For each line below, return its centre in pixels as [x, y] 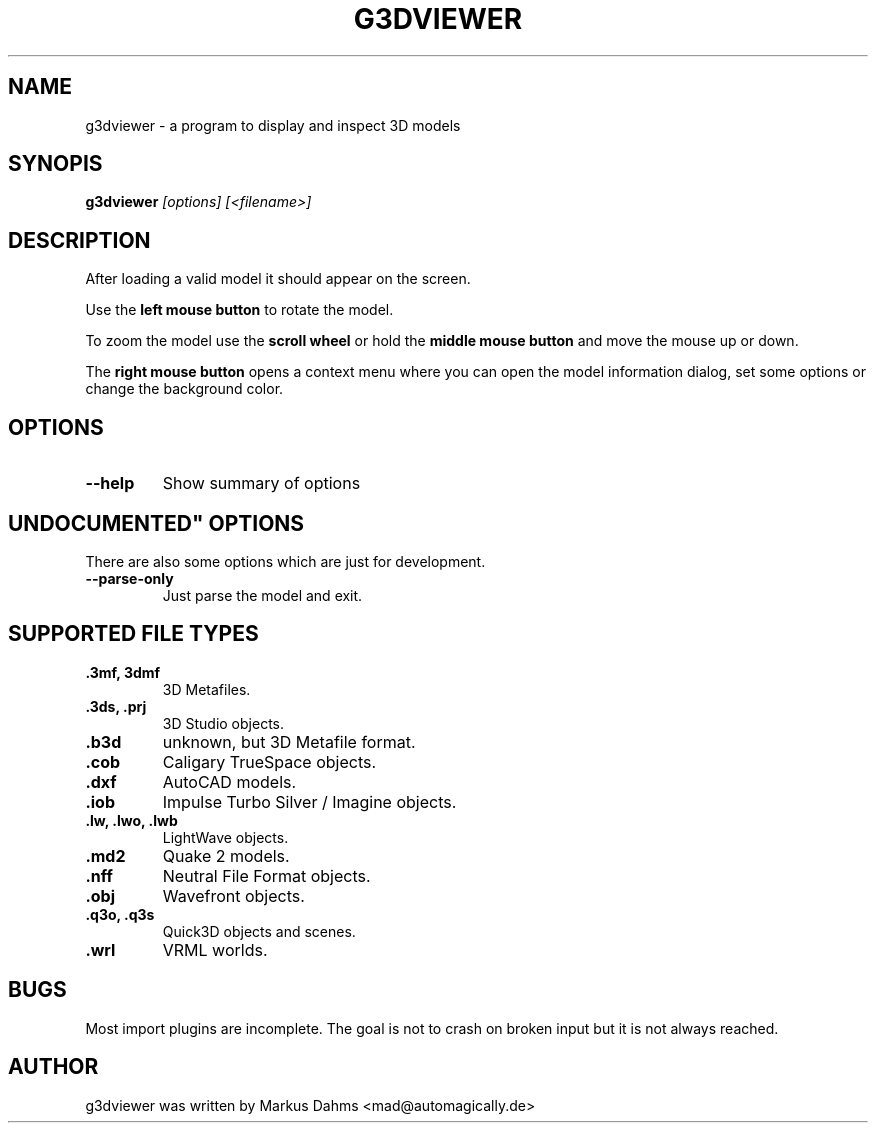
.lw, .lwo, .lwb [131, 820]
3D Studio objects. [223, 723]
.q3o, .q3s [120, 914]
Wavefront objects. [233, 895]
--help [110, 483]
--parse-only [129, 578]
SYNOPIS [55, 164]
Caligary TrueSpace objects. [269, 761]
